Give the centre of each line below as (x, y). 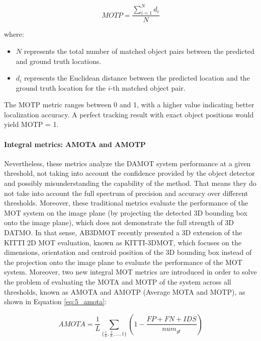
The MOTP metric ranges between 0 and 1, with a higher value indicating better (129, 105)
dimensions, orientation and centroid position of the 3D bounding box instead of (128, 252)
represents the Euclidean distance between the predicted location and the (137, 78)
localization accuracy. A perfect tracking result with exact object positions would (129, 114)
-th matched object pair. (148, 87)
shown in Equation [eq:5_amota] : (56, 301)
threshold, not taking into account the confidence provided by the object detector (129, 173)
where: (14, 34)
